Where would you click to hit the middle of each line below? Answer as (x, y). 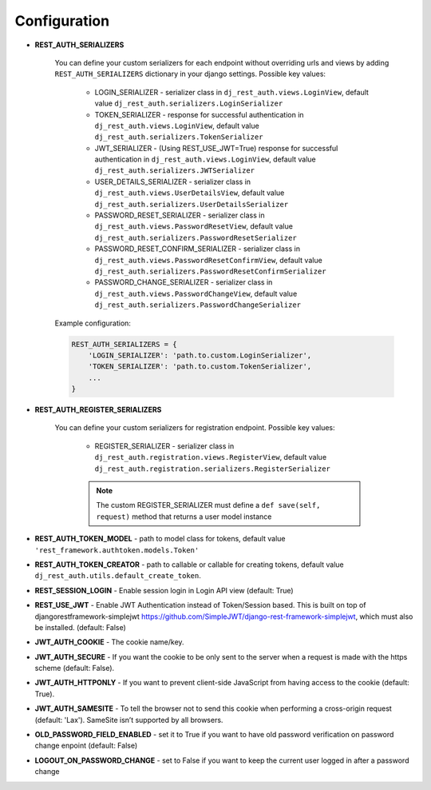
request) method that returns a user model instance (184, 517)
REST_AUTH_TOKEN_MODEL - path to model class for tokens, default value (160, 539)
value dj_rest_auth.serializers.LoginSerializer (189, 103)
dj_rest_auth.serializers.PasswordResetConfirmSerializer (210, 271)
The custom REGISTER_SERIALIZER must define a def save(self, (208, 505)
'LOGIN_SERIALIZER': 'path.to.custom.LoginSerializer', (200, 355)
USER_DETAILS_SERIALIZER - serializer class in (173, 182)
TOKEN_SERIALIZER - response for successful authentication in (199, 114)
